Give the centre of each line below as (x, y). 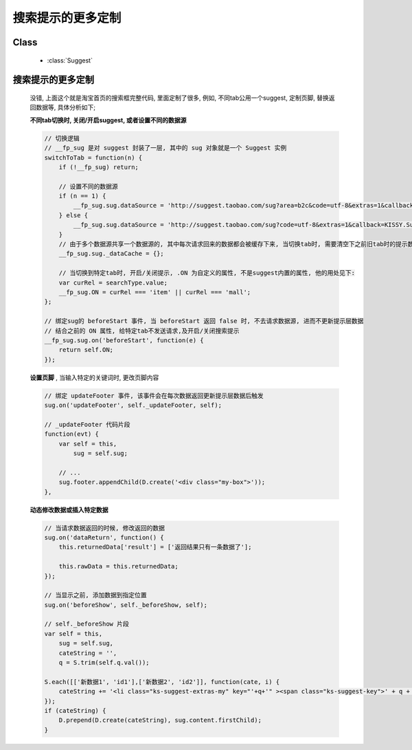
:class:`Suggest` (70, 60)
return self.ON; (86, 350)
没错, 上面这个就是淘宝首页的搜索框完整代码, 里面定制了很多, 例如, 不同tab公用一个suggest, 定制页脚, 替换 (179, 98)
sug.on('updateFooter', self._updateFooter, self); (133, 405)
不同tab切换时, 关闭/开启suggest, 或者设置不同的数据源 (108, 120)
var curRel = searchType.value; (113, 283)
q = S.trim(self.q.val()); (104, 663)
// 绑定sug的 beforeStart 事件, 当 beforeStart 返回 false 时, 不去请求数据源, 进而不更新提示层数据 (204, 321)
